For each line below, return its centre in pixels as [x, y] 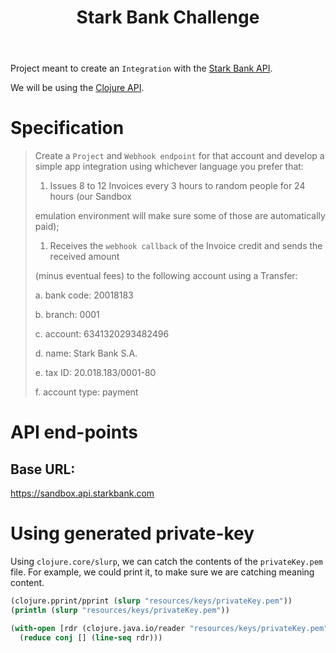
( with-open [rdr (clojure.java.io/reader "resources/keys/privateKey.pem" [169, 628]
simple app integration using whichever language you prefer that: [169, 167]
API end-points [74, 432]
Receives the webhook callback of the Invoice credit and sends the [186, 246]
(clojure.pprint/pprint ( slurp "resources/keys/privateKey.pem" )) [151, 601]
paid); [47, 227]
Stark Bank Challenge [168, 17]
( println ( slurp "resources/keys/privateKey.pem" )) [120, 610]
